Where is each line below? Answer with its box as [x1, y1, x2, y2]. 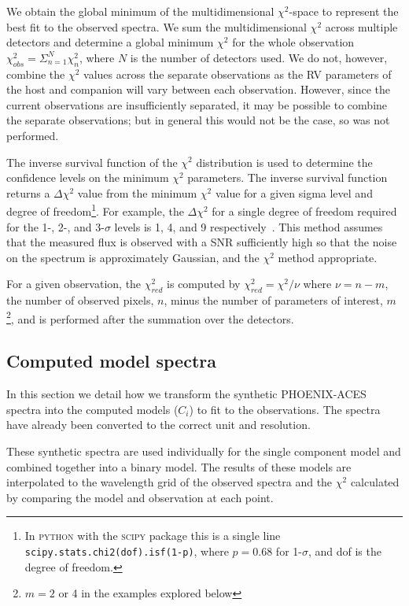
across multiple [325, 18, 398, 35]
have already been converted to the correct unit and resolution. [6, 416, 311, 433]
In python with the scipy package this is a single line [24, 527, 281, 544]
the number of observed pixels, [6, 292, 154, 309]
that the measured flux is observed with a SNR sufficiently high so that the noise [6, 234, 397, 250]
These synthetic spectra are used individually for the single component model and [6, 442, 401, 459]
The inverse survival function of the [6, 153, 178, 170]
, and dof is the [308, 542, 381, 559]
